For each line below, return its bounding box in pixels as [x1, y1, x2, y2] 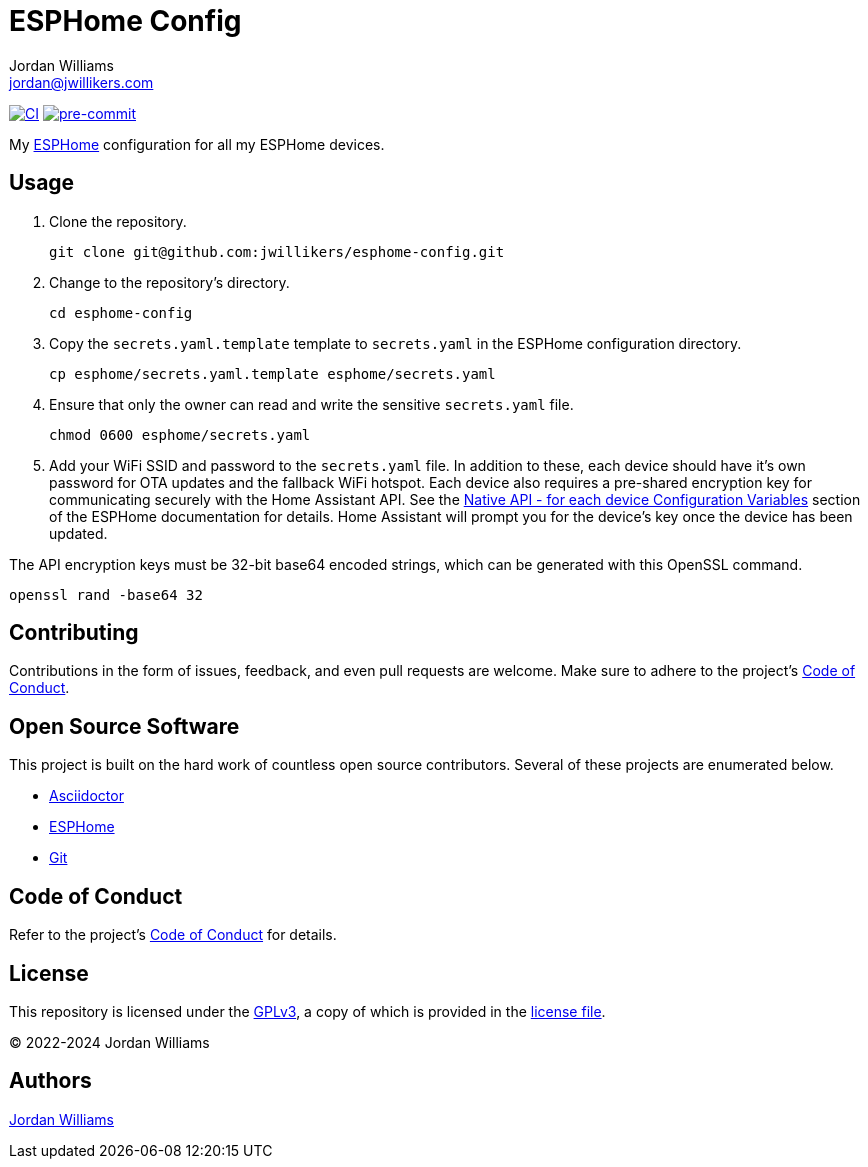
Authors [9, 1068, 92, 1094]
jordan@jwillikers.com [9, 73, 154, 91]
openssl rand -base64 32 [9, 586, 203, 603]
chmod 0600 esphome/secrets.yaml [49, 426, 311, 443]
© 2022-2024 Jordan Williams [9, 1033, 210, 1051]
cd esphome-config [49, 304, 193, 321]
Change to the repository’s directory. [49, 273, 290, 291]
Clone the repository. [49, 212, 187, 230]
